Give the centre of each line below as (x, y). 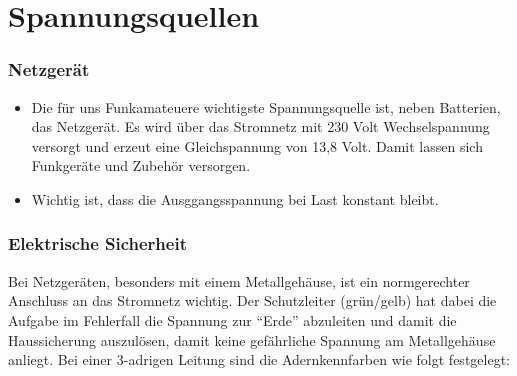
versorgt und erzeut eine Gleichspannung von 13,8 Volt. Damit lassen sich (257, 145)
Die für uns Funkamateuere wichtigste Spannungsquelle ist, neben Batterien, (266, 106)
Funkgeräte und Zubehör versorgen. (141, 165)
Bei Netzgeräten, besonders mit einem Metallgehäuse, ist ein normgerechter (239, 280)
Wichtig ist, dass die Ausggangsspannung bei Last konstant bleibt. (235, 198)
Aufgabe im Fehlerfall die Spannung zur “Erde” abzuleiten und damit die (232, 319)
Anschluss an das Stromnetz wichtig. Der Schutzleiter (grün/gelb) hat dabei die (252, 300)
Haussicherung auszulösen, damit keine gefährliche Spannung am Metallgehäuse (252, 339)
